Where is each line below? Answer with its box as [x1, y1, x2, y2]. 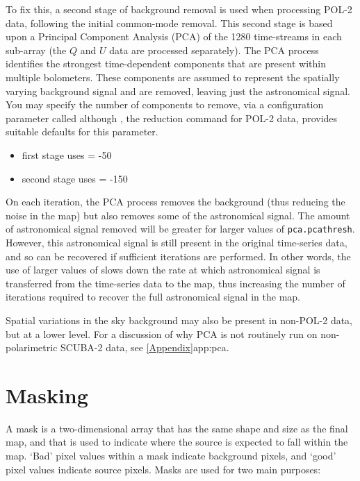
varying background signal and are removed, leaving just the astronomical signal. [6, 83, 350, 98]
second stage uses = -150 [22, 171, 128, 185]
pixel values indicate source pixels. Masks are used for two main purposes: [6, 462, 321, 476]
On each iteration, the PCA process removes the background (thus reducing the [6, 194, 345, 209]
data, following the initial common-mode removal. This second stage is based [6, 15, 333, 30]
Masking [6, 380, 88, 409]
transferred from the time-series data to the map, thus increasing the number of [6, 276, 345, 290]
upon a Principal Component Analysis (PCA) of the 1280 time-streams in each [6, 29, 342, 44]
